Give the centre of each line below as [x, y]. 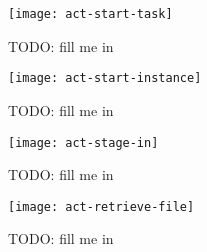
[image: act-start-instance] [105, 78]
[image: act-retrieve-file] [101, 206]
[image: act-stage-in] [83, 142]
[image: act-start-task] [90, 14]
